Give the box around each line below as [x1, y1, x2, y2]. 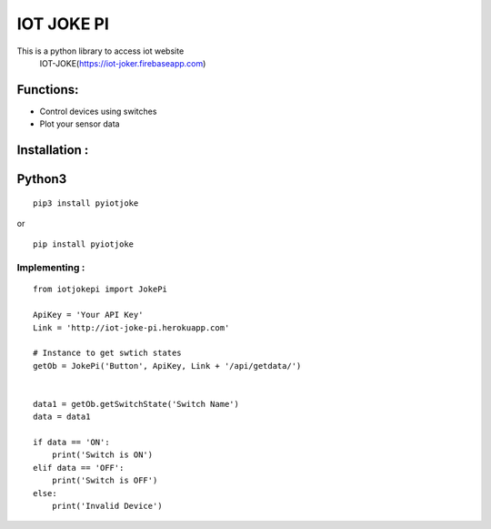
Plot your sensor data [39, 118, 120, 129]
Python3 [16, 171, 67, 187]
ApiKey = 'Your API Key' [33, 310, 144, 320]
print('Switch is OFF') [51, 475, 158, 486]
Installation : [16, 142, 89, 158]
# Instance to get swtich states [33, 348, 182, 359]
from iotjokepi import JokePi [33, 284, 168, 295]
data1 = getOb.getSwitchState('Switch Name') [33, 399, 240, 409]
